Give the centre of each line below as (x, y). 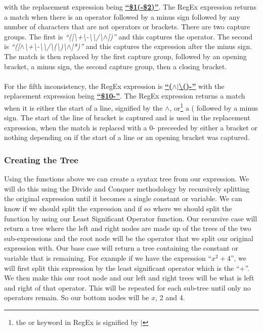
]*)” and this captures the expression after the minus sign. (162, 46)
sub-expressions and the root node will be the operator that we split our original (129, 238)
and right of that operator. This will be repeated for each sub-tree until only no (127, 287)
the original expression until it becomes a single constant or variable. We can (123, 198)
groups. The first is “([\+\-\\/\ (54, 36)
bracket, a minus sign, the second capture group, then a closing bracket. (116, 66)
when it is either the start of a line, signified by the (83, 107)
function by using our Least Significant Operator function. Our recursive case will (131, 218)
